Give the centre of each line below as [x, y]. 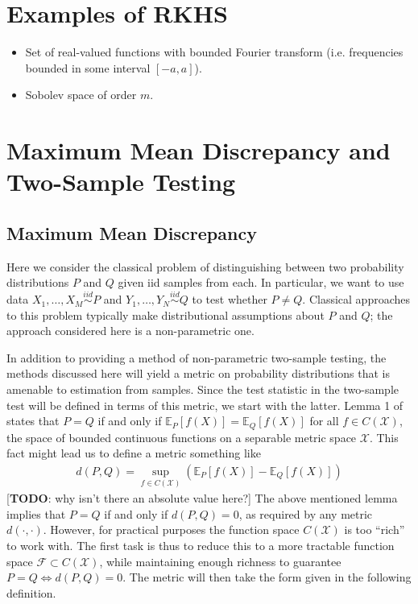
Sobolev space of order [81, 95]
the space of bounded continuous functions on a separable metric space [182, 437]
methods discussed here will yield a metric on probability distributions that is [198, 373]
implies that [36, 513]
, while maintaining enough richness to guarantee [220, 561]
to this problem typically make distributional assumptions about [166, 314]
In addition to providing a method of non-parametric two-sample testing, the [197, 357]
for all [324, 421]
